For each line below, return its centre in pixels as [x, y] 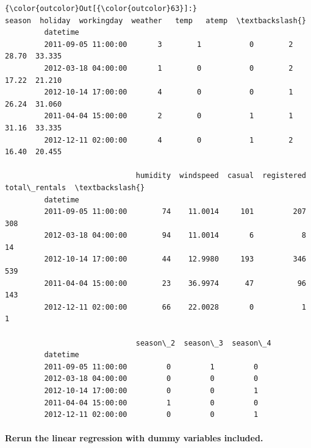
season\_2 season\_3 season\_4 [203, 343]
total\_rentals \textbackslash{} [75, 187]
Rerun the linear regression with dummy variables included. [134, 438]
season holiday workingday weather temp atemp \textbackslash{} [155, 20]
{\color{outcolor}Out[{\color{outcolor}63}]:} [101, 9]
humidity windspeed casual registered [221, 176]
